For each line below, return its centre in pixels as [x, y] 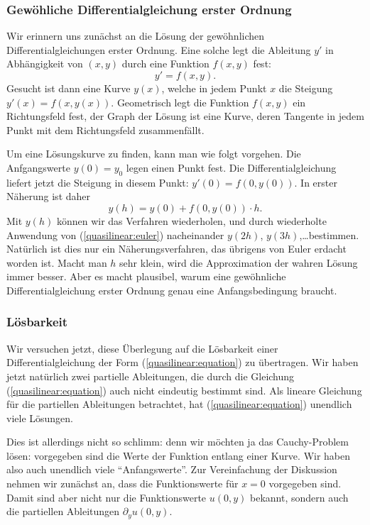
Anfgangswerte [38, 167]
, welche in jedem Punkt [214, 88]
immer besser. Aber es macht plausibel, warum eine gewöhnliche [146, 276]
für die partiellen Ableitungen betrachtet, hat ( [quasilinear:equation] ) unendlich [179, 404]
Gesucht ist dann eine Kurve [69, 88]
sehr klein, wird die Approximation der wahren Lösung [239, 262]
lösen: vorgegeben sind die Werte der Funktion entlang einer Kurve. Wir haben [179, 455]
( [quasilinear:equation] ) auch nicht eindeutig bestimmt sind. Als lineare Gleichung [184, 390]
